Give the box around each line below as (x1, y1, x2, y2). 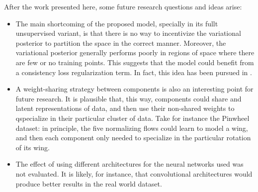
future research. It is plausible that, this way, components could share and (15, 93, 242, 103)
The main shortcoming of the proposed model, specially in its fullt (15, 18, 218, 28)
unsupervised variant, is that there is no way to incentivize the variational (15, 28, 241, 38)
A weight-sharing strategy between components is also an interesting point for (15, 84, 254, 94)
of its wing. (15, 142, 50, 152)
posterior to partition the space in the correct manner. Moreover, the (15, 37, 226, 48)
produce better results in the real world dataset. (15, 178, 162, 189)
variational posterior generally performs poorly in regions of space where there (15, 47, 255, 58)
